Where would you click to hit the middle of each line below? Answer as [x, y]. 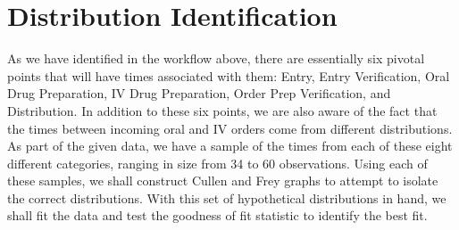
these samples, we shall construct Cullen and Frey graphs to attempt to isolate [223, 181]
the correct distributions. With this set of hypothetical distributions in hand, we [227, 197]
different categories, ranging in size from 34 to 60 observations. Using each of [217, 163]
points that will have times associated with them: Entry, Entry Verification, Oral [229, 75]
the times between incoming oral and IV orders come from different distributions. [230, 128]
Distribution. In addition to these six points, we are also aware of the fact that [222, 110]
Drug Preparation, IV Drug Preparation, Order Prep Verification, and [199, 93]
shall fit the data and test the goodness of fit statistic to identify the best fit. [217, 215]
